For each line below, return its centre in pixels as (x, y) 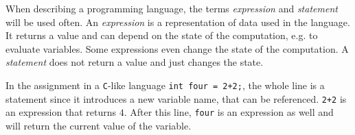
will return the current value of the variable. (99, 125)
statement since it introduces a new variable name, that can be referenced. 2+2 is (176, 98)
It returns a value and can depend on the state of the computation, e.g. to (162, 35)
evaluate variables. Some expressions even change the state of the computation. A (177, 48)
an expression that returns (61, 112)
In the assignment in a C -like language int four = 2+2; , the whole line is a (165, 85)
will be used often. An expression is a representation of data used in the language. (178, 22)
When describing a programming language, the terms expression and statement (172, 8)
